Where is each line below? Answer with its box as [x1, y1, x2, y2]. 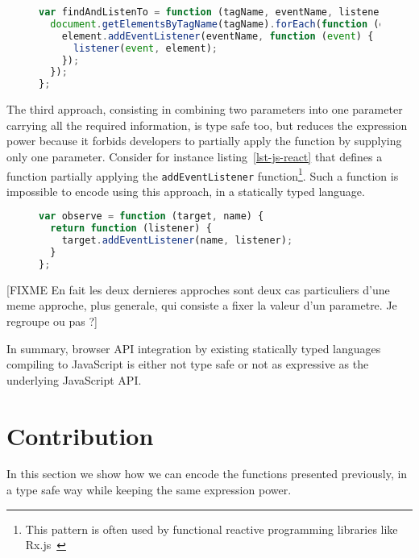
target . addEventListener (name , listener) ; [61, 235, 293, 247]
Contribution [6, 418, 154, 452]
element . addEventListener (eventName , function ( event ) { [61, 30, 374, 42]
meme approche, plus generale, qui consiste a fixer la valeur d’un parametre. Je [6, 297, 397, 314]
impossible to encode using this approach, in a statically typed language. [6, 182, 365, 199]
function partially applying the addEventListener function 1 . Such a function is [6, 164, 399, 184]
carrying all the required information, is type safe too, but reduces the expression [6, 116, 408, 133]
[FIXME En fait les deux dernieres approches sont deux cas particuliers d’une [6, 281, 390, 298]
